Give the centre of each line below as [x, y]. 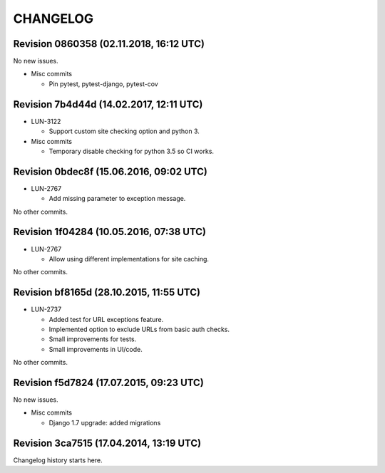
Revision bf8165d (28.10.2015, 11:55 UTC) [107, 292]
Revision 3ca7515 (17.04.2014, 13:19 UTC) [107, 443]
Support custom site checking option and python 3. [124, 131]
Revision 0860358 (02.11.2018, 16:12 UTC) [109, 44]
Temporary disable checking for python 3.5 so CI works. [131, 151]
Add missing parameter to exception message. [117, 199]
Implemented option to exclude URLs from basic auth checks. [139, 329]
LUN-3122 [46, 121]
